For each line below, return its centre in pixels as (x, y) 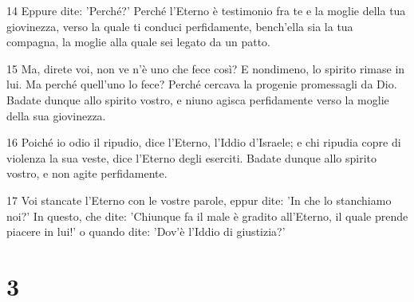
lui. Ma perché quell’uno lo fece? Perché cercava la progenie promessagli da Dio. (202, 84)
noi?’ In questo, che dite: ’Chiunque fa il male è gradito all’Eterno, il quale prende (207, 216)
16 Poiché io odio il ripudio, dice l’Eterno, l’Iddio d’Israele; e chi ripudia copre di (204, 142)
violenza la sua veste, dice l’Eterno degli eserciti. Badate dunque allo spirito (191, 157)
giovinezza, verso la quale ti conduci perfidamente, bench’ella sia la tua (180, 26)
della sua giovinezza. (56, 115)
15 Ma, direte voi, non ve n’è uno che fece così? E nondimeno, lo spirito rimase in (206, 68)
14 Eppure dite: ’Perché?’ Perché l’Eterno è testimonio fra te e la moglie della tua (206, 10)
